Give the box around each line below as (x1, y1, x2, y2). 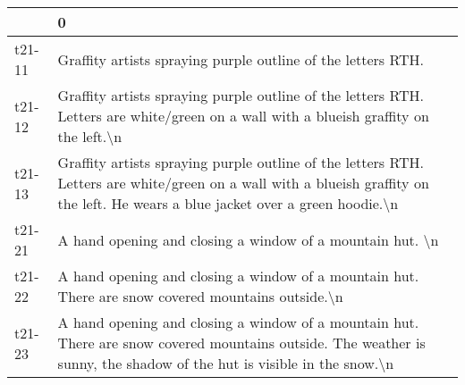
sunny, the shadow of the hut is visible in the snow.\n (57, 353, 394, 373)
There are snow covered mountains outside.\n (57, 286, 343, 306)
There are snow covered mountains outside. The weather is (57, 332, 426, 353)
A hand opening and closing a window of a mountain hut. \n (57, 229, 439, 250)
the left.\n (57, 126, 123, 146)
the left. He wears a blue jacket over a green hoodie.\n (57, 193, 399, 213)
